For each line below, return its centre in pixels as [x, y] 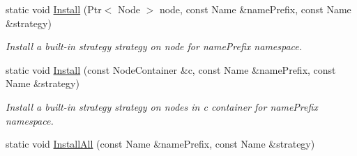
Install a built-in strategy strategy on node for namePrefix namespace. [154, 46]
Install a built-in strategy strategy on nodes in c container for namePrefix [162, 106]
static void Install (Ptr [54, 9]
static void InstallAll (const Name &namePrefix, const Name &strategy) [160, 144]
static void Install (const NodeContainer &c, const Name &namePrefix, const [171, 69]
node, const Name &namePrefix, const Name [255, 9]
